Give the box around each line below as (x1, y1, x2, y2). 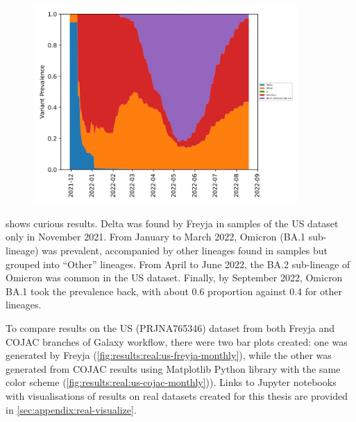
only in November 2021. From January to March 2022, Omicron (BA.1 (6, 229, 306, 244)
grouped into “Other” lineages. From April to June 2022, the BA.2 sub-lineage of (6, 256, 350, 271)
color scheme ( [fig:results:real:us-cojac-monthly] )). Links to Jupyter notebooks (6, 375, 337, 389)
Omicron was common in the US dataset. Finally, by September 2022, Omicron (6, 270, 343, 285)
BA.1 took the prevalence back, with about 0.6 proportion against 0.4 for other (6, 283, 343, 298)
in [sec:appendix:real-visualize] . (6, 402, 137, 416)
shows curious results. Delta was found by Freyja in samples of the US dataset (6, 216, 339, 230)
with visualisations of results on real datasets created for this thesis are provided (6, 388, 348, 403)
